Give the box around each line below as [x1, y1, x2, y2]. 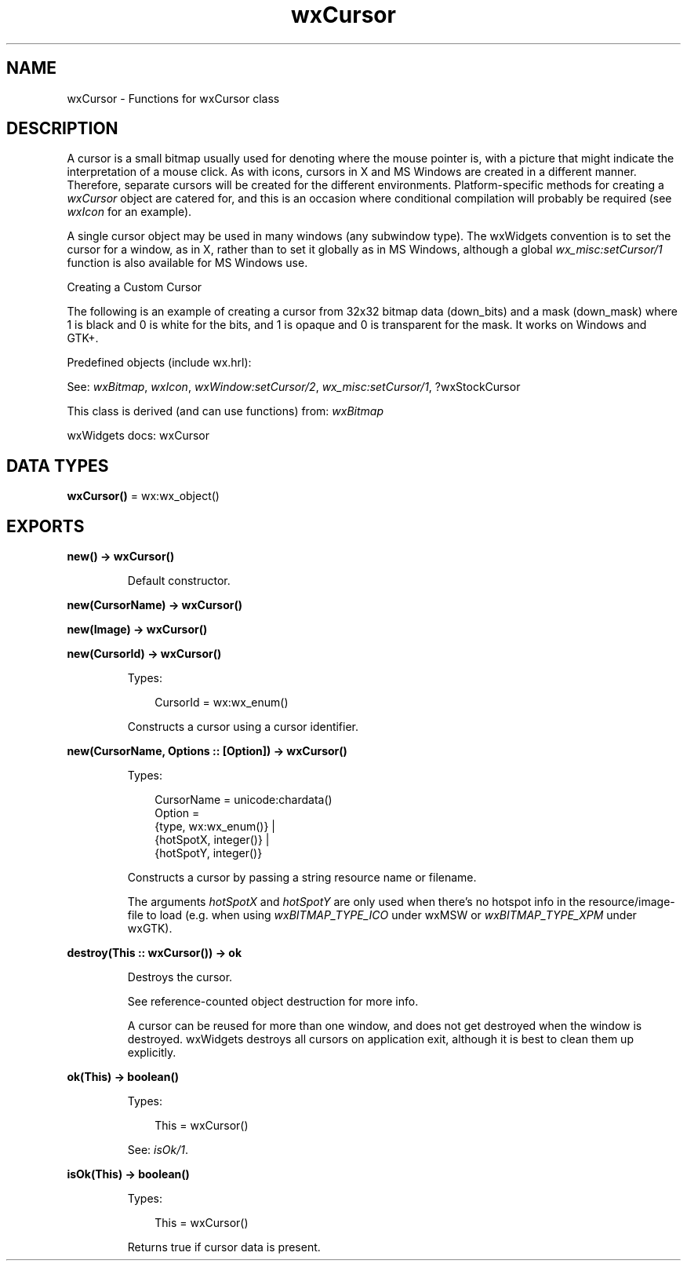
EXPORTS [6, 516, 85, 536]
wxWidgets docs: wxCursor [67, 429, 210, 443]
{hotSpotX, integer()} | [154, 833, 270, 847]
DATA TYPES [6, 455, 109, 476]
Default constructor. [127, 574, 231, 588]
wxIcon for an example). [67, 205, 192, 219]
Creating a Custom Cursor [67, 280, 202, 294]
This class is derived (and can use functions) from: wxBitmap [67, 404, 383, 418]
